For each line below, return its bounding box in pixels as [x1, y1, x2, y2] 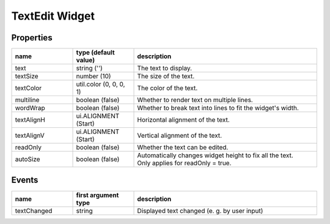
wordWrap [15, 104, 45, 113]
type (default [76, 48, 116, 57]
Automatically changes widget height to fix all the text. [137, 151, 293, 160]
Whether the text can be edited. [137, 143, 229, 152]
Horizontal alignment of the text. [137, 116, 230, 124]
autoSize [15, 155, 40, 163]
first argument [76, 190, 119, 199]
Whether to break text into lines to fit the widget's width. [137, 104, 299, 113]
